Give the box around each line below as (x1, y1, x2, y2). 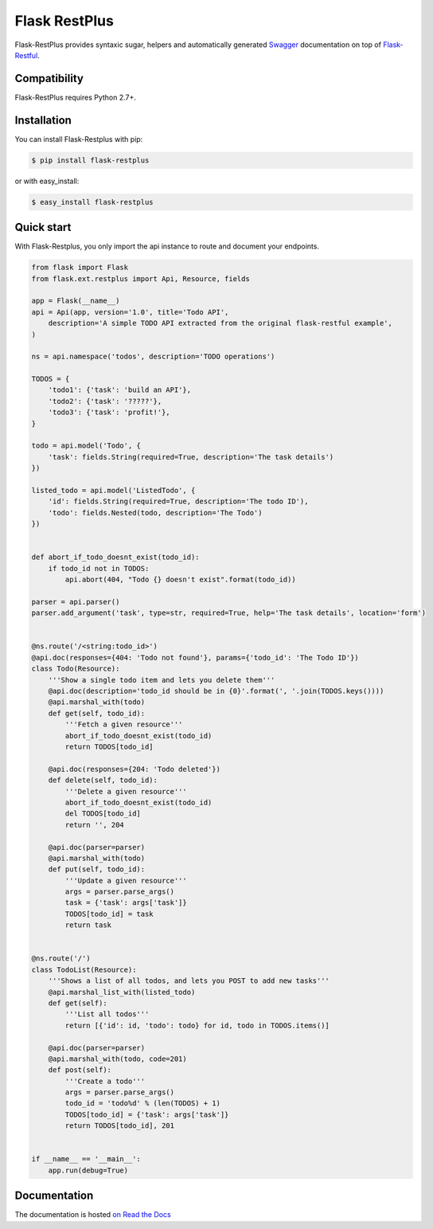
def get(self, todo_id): (48, 709, 146, 718)
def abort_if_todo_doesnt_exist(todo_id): (31, 553, 200, 562)
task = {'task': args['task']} (64, 898, 187, 907)
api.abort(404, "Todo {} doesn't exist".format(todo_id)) (64, 575, 296, 585)
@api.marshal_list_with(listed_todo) (48, 988, 196, 996)
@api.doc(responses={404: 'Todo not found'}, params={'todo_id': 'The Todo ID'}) (31, 653, 360, 662)
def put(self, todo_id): (48, 865, 146, 874)
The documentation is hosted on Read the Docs (14, 1210, 171, 1219)
